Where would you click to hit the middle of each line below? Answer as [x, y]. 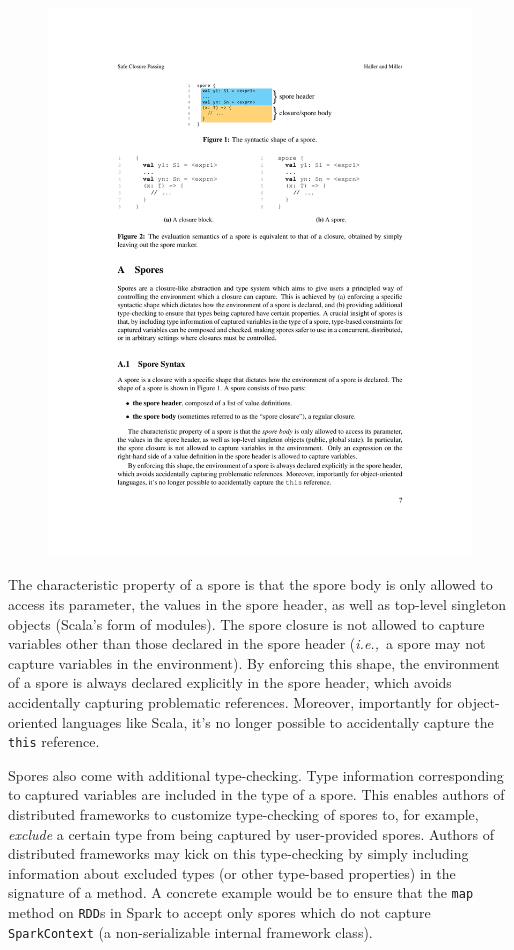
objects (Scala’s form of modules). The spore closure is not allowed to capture [246, 623]
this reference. [54, 741]
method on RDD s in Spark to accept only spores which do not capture [219, 912]
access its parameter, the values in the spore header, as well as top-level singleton [257, 604]
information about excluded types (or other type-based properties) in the [232, 872]
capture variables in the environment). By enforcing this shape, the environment [254, 662]
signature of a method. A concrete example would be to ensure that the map [241, 892]
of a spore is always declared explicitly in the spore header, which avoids [230, 682]
